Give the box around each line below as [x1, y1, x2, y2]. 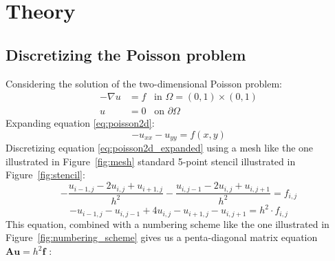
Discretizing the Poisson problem [6, 43, 246, 65]
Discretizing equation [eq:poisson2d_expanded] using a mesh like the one [6, 140, 314, 155]
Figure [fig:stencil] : [6, 167, 85, 182]
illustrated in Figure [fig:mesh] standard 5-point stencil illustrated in [6, 154, 296, 168]
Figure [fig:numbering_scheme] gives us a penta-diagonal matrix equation [6, 230, 318, 244]
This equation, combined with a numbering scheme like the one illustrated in [6, 216, 329, 231]
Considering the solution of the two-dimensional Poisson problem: [6, 76, 283, 90]
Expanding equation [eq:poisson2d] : [6, 116, 155, 130]
